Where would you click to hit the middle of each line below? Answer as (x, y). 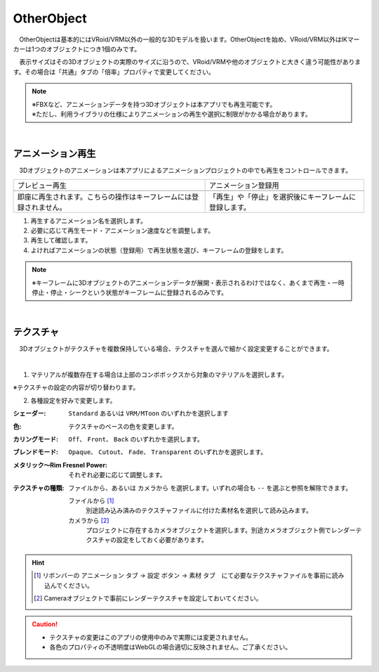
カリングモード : (36, 439)
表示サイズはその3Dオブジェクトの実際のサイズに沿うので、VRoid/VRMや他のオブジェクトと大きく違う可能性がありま (190, 62)
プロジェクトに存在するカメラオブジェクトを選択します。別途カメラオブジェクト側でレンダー (221, 530)
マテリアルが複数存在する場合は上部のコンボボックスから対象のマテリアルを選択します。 (159, 375)
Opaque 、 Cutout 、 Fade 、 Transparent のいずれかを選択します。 (167, 452)
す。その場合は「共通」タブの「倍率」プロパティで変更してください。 (114, 72)
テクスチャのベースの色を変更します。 (123, 426)
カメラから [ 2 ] (89, 520)
